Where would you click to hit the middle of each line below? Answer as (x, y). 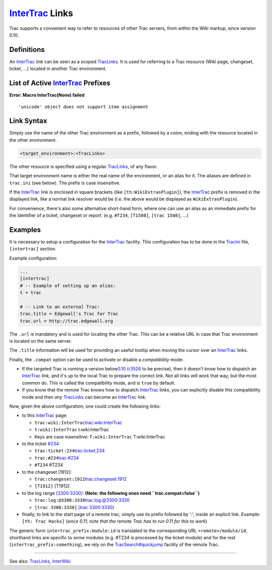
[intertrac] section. (33, 249)
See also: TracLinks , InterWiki (40, 561)
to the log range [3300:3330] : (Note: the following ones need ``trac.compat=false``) (111, 493)
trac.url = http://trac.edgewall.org (66, 321)
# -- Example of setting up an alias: (68, 286)
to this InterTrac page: (45, 415)
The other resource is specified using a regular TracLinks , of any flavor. (83, 166)
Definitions (27, 50)
